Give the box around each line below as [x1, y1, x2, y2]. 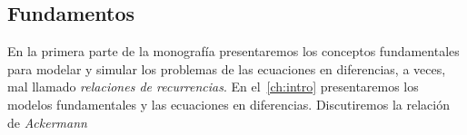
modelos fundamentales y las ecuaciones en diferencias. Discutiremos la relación [7, 94, 450, 113]
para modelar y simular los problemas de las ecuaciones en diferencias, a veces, [7, 59, 446, 78]
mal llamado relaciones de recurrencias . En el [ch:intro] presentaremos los [7, 77, 419, 96]
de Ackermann [7, 112, 87, 131]
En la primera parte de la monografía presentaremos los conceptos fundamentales [7, 42, 460, 61]
